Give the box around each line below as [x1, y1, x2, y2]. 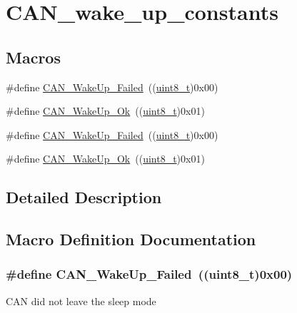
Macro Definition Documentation [6, 228, 256, 250]
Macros [6, 46, 61, 68]
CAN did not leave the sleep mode [6, 293, 156, 308]
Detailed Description [6, 186, 162, 208]
